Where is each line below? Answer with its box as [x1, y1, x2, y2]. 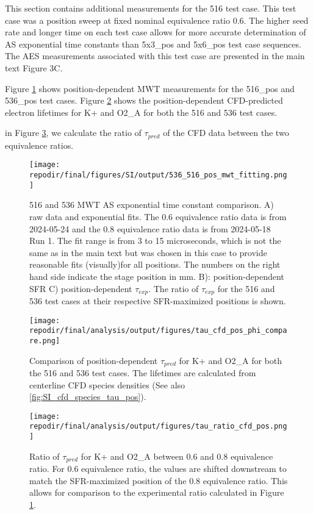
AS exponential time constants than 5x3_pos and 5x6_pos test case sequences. [5, 37, 301, 50]
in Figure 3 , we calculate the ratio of [5, 126, 142, 139]
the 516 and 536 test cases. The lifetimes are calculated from [29, 366, 256, 379]
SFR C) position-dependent [29, 282, 132, 294]
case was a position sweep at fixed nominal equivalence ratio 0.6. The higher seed [5, 13, 309, 26]
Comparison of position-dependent [29, 354, 158, 366]
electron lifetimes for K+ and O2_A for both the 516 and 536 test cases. [5, 105, 278, 118]
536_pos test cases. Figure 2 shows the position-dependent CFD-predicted [5, 94, 283, 107]
